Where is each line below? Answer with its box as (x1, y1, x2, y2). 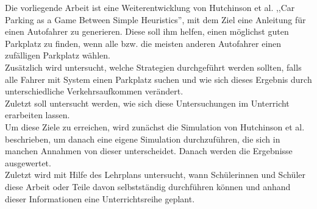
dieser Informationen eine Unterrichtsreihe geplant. (5, 192, 195, 205)
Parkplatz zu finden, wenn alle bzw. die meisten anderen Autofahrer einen (5, 37, 282, 49)
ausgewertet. (5, 156, 51, 169)
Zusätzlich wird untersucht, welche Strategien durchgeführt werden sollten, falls (5, 60, 302, 73)
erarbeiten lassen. (5, 108, 70, 121)
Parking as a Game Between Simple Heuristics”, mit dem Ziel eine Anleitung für (5, 13, 306, 26)
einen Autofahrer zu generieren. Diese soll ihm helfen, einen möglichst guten (5, 25, 289, 38)
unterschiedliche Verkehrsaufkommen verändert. (5, 85, 183, 97)
